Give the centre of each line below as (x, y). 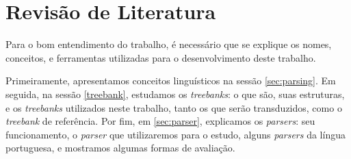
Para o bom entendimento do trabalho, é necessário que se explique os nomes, (169, 44)
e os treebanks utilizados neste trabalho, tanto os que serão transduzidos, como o (174, 107)
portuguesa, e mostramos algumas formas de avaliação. (120, 148)
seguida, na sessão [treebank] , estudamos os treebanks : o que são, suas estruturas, (175, 94)
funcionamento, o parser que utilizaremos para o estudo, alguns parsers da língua (175, 134)
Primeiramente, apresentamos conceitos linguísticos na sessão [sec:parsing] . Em (171, 81)
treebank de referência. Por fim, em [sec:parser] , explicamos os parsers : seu (160, 121)
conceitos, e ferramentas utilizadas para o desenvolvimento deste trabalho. (161, 57)
